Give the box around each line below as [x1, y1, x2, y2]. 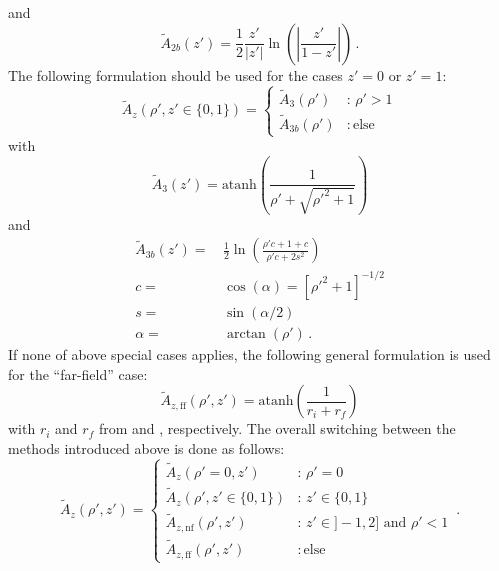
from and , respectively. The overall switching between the [98, 418, 456, 439]
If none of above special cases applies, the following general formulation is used [8, 344, 491, 365]
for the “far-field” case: [8, 363, 148, 384]
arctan [226, 327, 266, 342]
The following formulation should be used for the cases [8, 64, 343, 85]
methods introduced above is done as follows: [8, 437, 285, 458]
